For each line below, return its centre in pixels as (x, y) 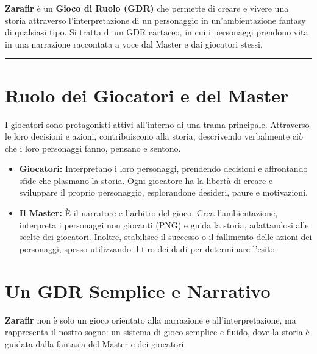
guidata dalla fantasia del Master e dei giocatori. (96, 343)
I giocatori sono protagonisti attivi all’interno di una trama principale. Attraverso (157, 124)
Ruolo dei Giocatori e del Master (147, 95)
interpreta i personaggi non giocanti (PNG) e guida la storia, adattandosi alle (164, 225)
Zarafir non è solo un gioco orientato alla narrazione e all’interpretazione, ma (151, 320)
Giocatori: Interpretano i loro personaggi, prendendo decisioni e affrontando (163, 168)
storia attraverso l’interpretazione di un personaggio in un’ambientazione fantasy (155, 20)
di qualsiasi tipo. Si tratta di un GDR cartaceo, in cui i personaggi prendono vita (157, 32)
